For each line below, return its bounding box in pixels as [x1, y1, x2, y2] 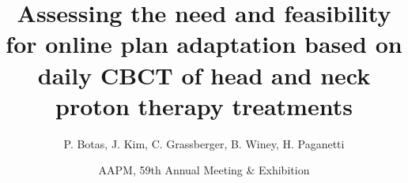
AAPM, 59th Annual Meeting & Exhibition [98, 162, 310, 178]
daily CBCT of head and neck [37, 58, 371, 91]
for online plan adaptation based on [6, 28, 402, 60]
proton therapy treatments [55, 89, 353, 121]
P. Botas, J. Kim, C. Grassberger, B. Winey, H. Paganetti [63, 135, 345, 151]
